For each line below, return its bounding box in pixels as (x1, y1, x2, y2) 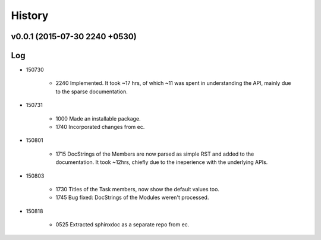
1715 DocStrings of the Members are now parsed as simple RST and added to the (55, 150, 254, 157)
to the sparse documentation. (55, 88, 128, 95)
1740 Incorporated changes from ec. (55, 124, 145, 131)
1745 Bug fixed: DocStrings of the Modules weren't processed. (55, 194, 209, 201)
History (11, 9, 49, 22)
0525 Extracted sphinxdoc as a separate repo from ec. (55, 221, 190, 228)
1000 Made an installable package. (55, 115, 141, 122)
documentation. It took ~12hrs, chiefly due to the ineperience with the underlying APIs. (55, 159, 268, 166)
